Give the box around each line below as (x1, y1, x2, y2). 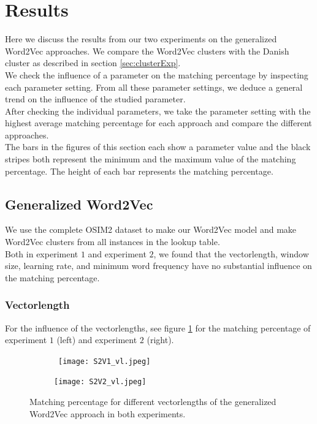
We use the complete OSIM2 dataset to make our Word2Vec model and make (5, 223, 297, 236)
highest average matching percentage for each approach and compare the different (5, 116, 312, 129)
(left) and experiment (56, 333, 137, 346)
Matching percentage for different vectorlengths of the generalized (29, 395, 277, 408)
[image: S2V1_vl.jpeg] (58, 357, 151, 366)
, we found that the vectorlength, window (153, 247, 309, 260)
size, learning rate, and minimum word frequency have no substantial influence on (5, 259, 312, 272)
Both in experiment (5, 247, 78, 260)
